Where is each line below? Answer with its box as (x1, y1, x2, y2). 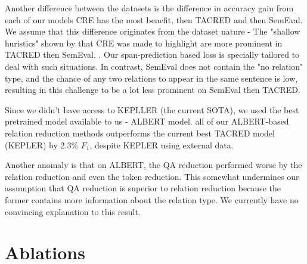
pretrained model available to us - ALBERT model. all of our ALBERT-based (5, 115, 289, 128)
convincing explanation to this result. (5, 205, 141, 218)
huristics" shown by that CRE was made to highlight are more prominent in (5, 36, 283, 49)
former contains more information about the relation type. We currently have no (5, 193, 299, 206)
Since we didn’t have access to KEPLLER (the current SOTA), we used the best (5, 103, 299, 116)
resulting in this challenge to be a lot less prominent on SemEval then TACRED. (5, 83, 300, 96)
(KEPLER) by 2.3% (5, 138, 79, 151)
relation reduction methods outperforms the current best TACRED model (5, 126, 275, 139)
